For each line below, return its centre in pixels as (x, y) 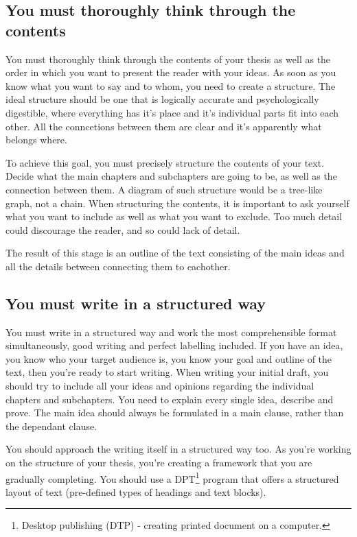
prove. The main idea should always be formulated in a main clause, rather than (175, 413)
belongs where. (36, 140)
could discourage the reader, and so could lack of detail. (123, 229)
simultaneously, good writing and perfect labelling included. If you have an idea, (174, 345)
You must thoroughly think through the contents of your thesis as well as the (168, 59)
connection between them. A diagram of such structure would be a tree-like (164, 189)
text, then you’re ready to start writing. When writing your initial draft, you (167, 372)
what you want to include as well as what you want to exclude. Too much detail (174, 216)
